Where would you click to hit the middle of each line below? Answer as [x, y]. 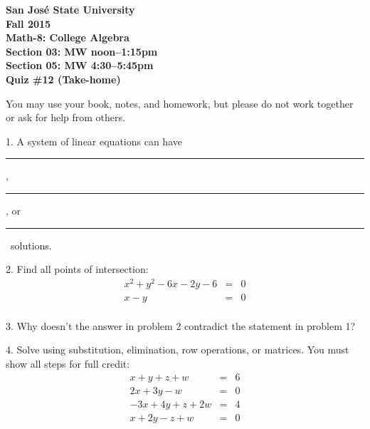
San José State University [70, 9]
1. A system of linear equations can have [94, 141]
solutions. [31, 245]
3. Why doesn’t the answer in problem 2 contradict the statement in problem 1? [181, 325]
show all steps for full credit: [68, 364]
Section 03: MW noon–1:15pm [82, 51]
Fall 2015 [28, 23]
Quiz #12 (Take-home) [63, 79]
